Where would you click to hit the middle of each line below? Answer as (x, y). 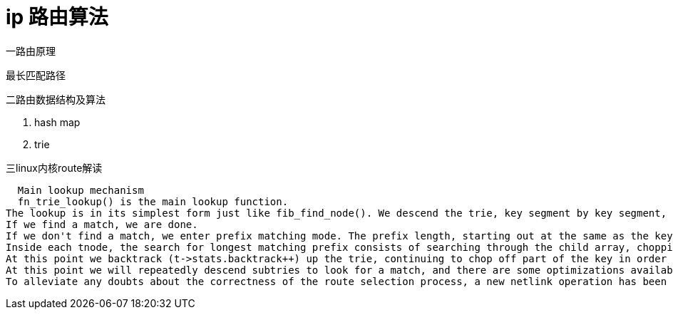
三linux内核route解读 (54, 167)
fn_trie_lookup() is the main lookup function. (153, 201)
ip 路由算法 (57, 17)
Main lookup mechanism (81, 190)
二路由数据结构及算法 (56, 99)
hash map (57, 122)
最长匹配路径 (36, 75)
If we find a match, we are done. (102, 224)
